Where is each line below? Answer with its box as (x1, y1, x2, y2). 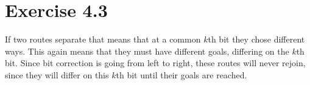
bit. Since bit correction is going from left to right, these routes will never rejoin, (5, 56, 306, 69)
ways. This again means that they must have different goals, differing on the (5, 44, 289, 57)
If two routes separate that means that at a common (5, 33, 201, 46)
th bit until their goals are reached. (116, 68, 247, 81)
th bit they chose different (208, 33, 305, 46)
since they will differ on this (5, 68, 109, 81)
